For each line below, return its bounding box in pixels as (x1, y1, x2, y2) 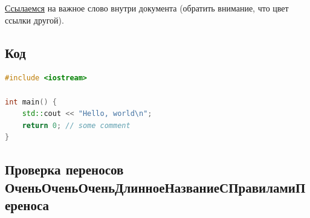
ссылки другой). (5, 13, 64, 26)
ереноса (5, 196, 49, 214)
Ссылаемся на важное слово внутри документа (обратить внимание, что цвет (5, 2, 289, 14)
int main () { (5, 97, 57, 106)
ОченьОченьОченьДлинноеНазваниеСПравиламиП (5, 178, 306, 196)
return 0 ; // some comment (22, 121, 131, 130)
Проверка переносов (5, 160, 124, 179)
